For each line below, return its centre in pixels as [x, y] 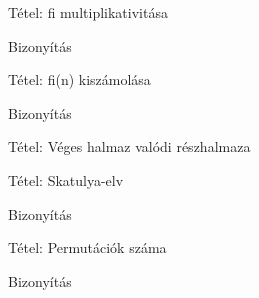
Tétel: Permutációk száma [87, 247]
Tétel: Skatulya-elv [66, 179]
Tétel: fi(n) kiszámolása [79, 79]
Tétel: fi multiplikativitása [88, 12]
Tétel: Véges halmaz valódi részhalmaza [129, 146]
